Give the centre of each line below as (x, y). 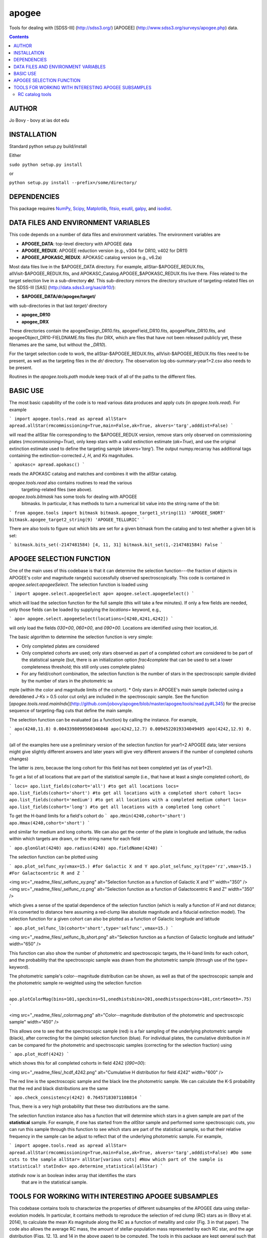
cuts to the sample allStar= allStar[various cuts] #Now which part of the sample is (116, 1160)
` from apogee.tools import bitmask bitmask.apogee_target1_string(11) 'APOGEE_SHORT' (117, 513)
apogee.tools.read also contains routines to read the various (71, 483)
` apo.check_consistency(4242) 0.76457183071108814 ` (76, 1097)
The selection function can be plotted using (54, 857)
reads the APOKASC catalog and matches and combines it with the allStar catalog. (93, 473)
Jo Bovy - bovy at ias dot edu (39, 120)
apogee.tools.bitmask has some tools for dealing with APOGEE (73, 496)
